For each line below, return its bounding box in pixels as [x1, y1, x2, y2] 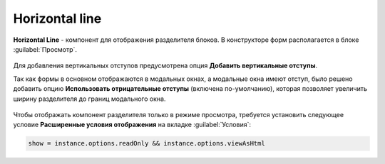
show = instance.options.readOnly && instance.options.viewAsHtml [28, 139, 265, 148]
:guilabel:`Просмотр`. [13, 45, 78, 53]
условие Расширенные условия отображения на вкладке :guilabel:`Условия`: [13, 121, 251, 129]
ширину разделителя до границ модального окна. [13, 94, 166, 103]
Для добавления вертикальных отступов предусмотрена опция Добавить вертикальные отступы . [13, 61, 318, 70]
